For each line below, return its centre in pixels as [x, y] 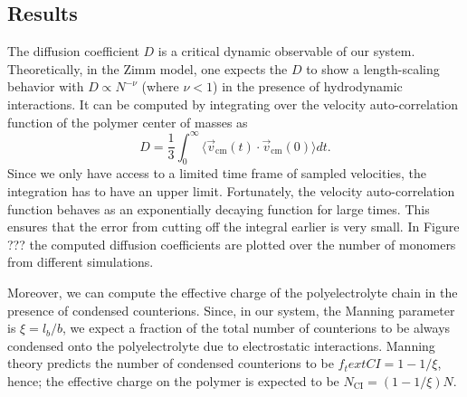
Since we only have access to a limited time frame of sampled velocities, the [217, 173]
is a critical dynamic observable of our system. [286, 51]
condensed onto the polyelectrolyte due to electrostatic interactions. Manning [221, 345]
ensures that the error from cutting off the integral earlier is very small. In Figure [233, 227]
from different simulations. [81, 262]
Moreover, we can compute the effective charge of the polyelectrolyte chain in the [233, 293]
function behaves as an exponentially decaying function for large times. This [219, 208]
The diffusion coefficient [73, 51]
